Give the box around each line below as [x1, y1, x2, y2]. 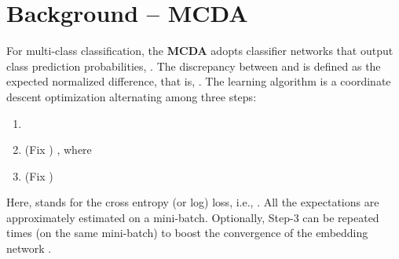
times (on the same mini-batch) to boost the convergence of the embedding [6, 224, 368, 241]
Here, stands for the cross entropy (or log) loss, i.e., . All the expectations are [6, 194, 379, 210]
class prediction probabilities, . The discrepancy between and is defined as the [6, 57, 381, 74]
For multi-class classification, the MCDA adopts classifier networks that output [6, 42, 394, 59]
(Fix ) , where [24, 141, 92, 158]
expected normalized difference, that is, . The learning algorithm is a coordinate [6, 73, 391, 89]
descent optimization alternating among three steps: [6, 88, 257, 104]
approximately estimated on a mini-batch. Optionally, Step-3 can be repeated [6, 209, 379, 225]
